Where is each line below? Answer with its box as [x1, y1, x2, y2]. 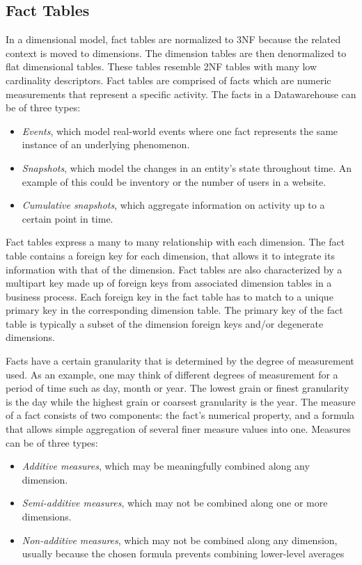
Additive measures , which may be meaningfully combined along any [22, 459, 310, 473]
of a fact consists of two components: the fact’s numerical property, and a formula [6, 408, 355, 422]
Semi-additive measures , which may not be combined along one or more [22, 495, 328, 510]
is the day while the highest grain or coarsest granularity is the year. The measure [6, 394, 356, 408]
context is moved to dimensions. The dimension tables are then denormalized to [6, 45, 347, 60]
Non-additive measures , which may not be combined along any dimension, [22, 532, 338, 547]
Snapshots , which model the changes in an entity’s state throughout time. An [22, 160, 352, 175]
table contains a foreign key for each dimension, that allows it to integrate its [6, 248, 335, 262]
